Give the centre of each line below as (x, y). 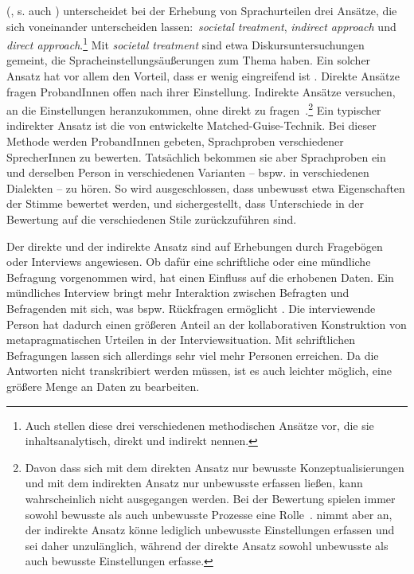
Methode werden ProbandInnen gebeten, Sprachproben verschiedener (175, 141)
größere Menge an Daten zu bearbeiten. (103, 386)
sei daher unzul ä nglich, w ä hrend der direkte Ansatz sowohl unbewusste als (207, 545)
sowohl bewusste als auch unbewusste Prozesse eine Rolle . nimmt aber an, (209, 514)
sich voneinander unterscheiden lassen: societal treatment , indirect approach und (201, 26)
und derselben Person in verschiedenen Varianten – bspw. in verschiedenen (188, 172)
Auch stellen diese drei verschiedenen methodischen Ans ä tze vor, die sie (199, 425)
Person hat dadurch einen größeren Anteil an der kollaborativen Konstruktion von (207, 324)
